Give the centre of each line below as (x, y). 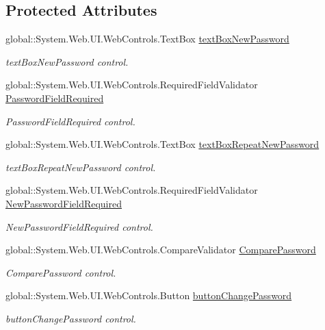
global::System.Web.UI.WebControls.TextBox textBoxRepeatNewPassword (162, 144)
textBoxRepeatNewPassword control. (81, 167)
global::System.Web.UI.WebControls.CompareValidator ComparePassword (161, 250)
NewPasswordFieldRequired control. (79, 226)
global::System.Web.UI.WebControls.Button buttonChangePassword (149, 295)
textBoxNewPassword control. (67, 61)
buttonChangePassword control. (71, 318)
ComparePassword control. (61, 272)
